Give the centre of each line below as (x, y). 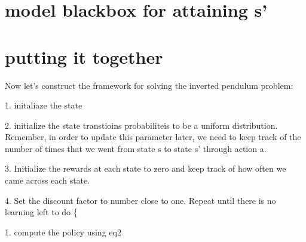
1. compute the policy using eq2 (63, 232)
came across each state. (48, 180)
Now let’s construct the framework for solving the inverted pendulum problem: (149, 85)
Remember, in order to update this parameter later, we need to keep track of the (153, 137)
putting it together (84, 56)
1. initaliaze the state (44, 105)
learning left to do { (41, 212)
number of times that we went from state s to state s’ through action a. (136, 148)
